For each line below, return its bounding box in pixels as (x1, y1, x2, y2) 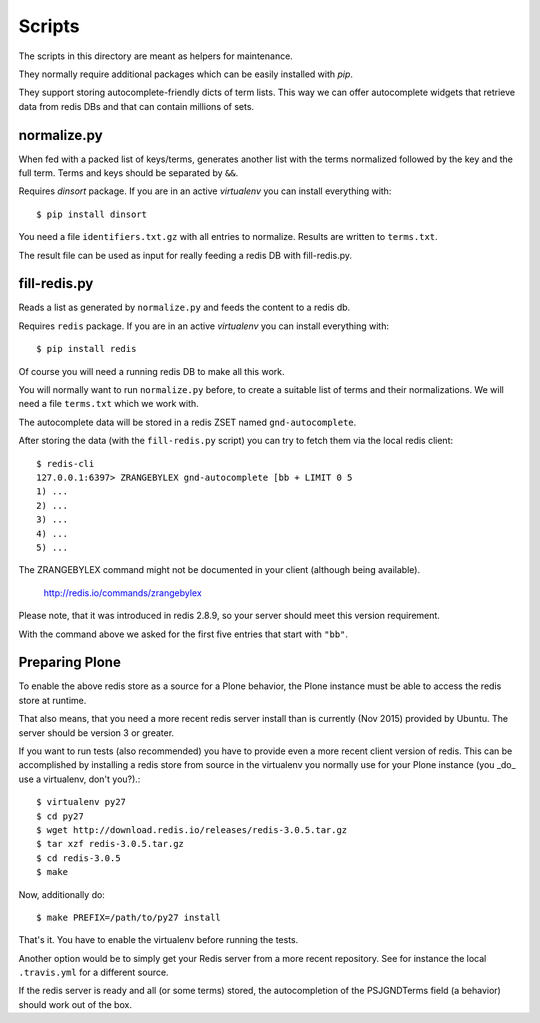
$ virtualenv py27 (36, 796, 127, 808)
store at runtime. (18, 694, 87, 706)
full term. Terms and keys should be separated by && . (18, 167, 239, 179)
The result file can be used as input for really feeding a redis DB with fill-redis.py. (18, 249, 353, 261)
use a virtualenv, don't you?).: (18, 773, 141, 785)
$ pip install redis (36, 343, 137, 355)
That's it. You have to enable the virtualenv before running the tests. (18, 934, 299, 946)
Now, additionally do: (18, 888, 105, 900)
